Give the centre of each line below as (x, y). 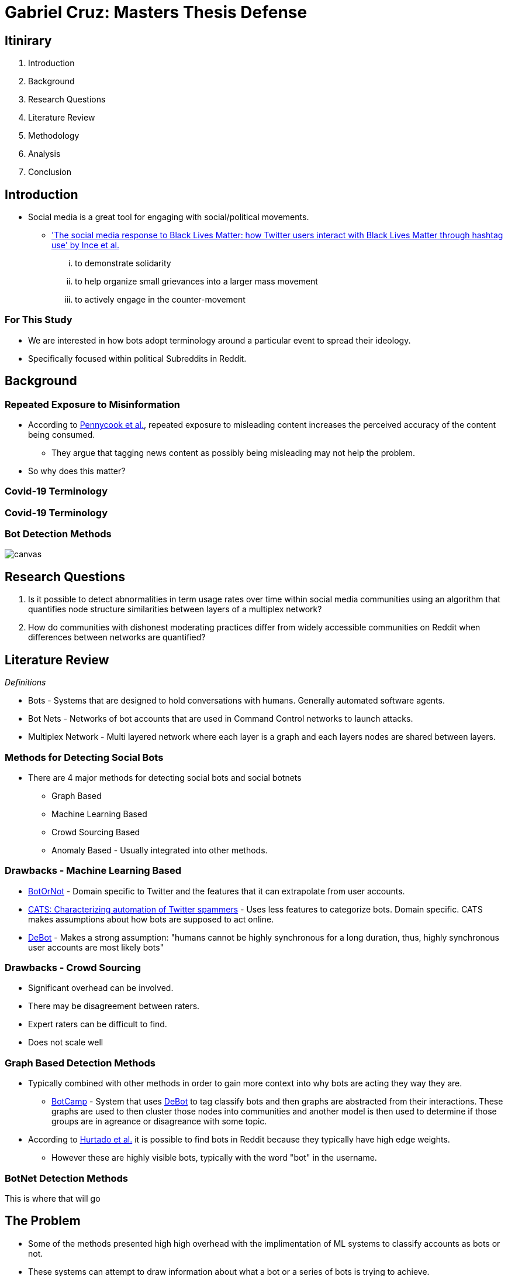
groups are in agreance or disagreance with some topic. (159, 1121)
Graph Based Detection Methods (80, 1063)
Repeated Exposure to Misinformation (93, 404)
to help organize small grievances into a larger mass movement (196, 282)
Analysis (44, 154)
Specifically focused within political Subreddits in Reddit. (137, 358)
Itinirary (28, 40)
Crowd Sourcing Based (96, 832)
